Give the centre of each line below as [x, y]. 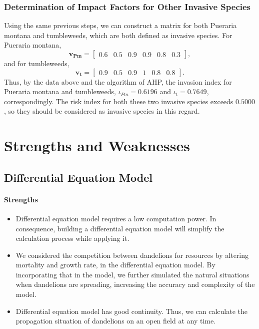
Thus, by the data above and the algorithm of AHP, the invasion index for [118, 81]
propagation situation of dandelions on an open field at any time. [116, 321]
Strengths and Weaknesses [97, 145]
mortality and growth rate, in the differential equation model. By [115, 265]
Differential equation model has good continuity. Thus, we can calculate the [131, 311]
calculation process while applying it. [72, 238]
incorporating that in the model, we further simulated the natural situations [132, 274]
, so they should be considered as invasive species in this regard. [102, 111]
